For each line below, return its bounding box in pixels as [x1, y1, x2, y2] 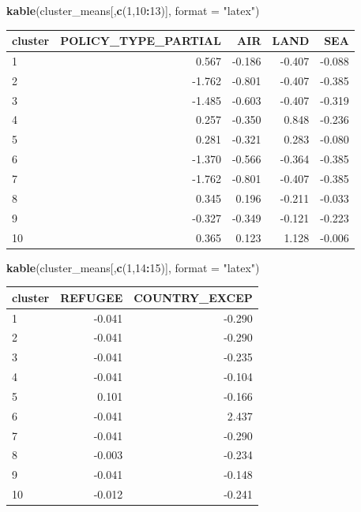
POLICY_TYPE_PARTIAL [60, 32, 221, 49]
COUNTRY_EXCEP [133, 289, 253, 305]
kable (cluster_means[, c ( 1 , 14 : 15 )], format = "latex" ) [6, 259, 260, 275]
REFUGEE [60, 289, 123, 305]
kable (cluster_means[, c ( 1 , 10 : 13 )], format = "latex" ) [6, 2, 260, 18]
